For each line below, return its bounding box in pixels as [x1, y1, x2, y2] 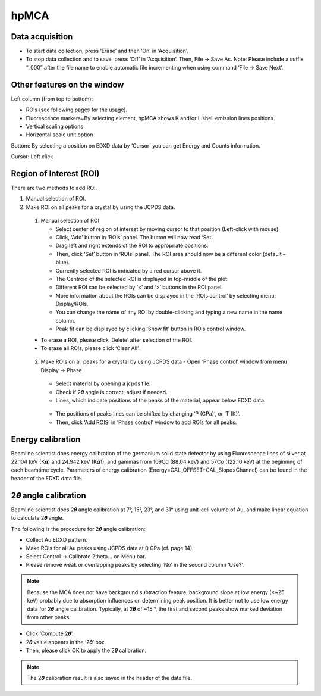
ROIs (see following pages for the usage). [26, 106, 128, 113]
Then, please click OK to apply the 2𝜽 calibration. [26, 647, 147, 654]
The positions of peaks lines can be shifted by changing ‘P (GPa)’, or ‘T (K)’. [55, 410, 241, 417]
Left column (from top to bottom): [11, 95, 93, 102]
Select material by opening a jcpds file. [55, 380, 151, 387]
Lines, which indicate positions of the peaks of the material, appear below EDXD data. [55, 397, 266, 404]
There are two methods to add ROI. [11, 185, 97, 191]
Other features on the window [11, 79, 124, 89]
